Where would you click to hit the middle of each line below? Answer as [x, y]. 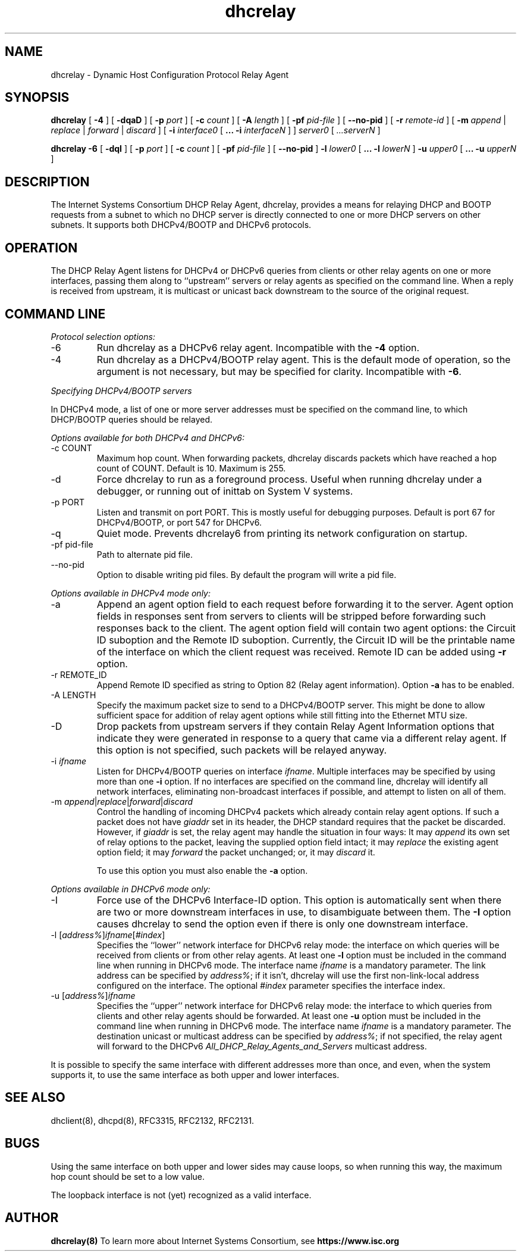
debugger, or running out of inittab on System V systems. [225, 491]
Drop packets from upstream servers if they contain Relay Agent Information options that [296, 726]
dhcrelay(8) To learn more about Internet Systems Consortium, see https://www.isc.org [225, 1241]
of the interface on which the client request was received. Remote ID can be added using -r [302, 652]
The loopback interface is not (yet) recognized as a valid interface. [181, 1195]
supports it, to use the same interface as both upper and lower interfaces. [195, 1074]
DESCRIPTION [47, 182]
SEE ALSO [35, 1098]
